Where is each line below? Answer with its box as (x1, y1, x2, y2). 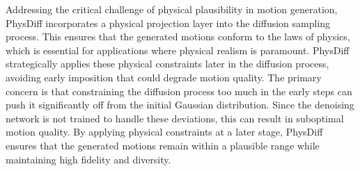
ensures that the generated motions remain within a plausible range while (6, 138, 320, 152)
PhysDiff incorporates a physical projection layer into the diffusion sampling (6, 15, 331, 30)
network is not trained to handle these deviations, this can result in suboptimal (6, 111, 344, 125)
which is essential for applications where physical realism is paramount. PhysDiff (6, 42, 350, 57)
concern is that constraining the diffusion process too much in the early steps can (6, 83, 352, 98)
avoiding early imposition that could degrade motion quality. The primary (6, 70, 322, 84)
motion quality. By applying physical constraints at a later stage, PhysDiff (6, 124, 323, 139)
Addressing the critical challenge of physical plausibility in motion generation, (6, 2, 338, 16)
